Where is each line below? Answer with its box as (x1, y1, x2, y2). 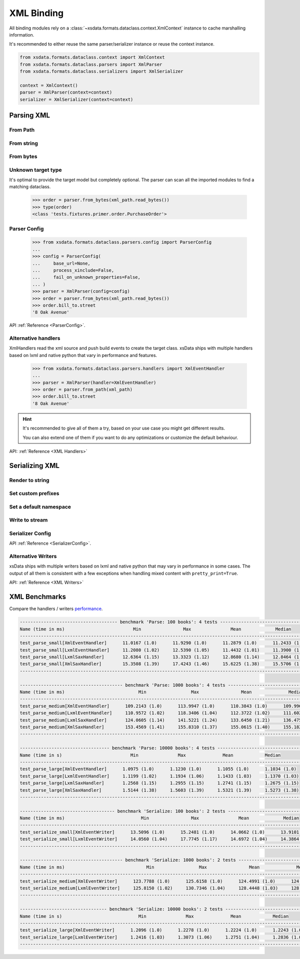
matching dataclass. (9, 184, 51, 190)
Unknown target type (9, 166, 62, 173)
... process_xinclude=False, (32, 267, 114, 273)
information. (9, 32, 34, 38)
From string (9, 140, 38, 147)
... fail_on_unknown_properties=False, (32, 274, 141, 280)
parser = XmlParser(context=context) (19, 90, 112, 95)
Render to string (9, 476, 49, 484)
